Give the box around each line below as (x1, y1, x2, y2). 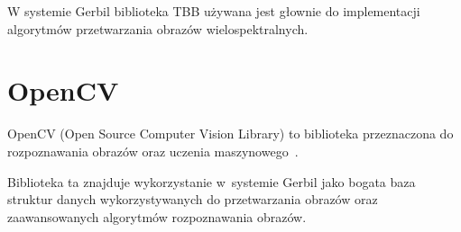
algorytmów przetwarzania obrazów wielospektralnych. (7, 19, 309, 38)
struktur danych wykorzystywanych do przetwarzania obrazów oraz (7, 190, 378, 209)
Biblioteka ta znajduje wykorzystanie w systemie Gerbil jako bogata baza (7, 172, 416, 191)
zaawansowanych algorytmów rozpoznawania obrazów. (7, 207, 307, 226)
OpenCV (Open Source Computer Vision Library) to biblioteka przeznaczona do (7, 124, 454, 143)
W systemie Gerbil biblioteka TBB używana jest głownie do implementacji (7, 2, 420, 20)
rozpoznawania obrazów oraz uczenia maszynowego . (7, 141, 299, 160)
